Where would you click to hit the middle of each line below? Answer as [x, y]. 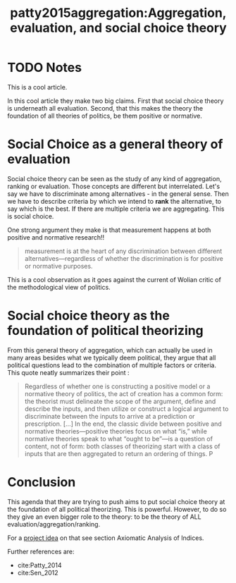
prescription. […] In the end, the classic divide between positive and [123, 424]
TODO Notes [45, 68]
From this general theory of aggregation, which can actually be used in [110, 350]
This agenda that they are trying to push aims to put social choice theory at [116, 501]
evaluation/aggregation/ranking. [54, 524]
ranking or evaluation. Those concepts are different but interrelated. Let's [114, 186]
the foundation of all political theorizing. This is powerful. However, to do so [117, 509]
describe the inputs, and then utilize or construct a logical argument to [126, 409]
